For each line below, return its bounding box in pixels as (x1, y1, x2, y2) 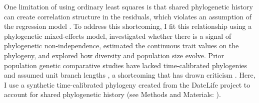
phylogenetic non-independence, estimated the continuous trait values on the (4, 40, 239, 51)
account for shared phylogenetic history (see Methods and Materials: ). (4, 89, 221, 100)
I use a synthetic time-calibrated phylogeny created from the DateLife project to (4, 79, 250, 90)
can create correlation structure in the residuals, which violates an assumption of (4, 11, 251, 21)
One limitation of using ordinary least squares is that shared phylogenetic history (4, 1, 253, 11)
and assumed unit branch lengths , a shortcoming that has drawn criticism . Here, (4, 70, 255, 80)
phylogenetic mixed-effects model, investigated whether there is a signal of (4, 30, 231, 41)
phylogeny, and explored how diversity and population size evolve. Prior (4, 50, 224, 60)
